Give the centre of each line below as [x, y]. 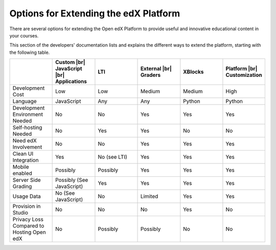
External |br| [156, 69]
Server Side [27, 180]
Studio [20, 213]
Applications [71, 81]
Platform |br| [241, 69]
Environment [28, 114]
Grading [22, 186]
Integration [26, 160]
